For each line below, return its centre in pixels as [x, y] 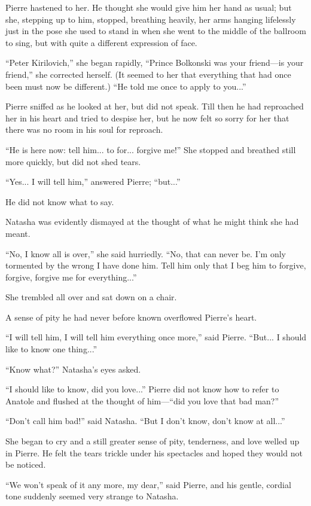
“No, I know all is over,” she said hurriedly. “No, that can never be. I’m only [146, 253]
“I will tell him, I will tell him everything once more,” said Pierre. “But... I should [156, 337]
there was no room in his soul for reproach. [84, 129]
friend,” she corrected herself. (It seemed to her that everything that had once [148, 74]
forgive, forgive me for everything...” [71, 277]
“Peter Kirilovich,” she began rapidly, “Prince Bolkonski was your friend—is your [155, 63]
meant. [18, 233]
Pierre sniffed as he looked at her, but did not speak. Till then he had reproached [155, 106]
